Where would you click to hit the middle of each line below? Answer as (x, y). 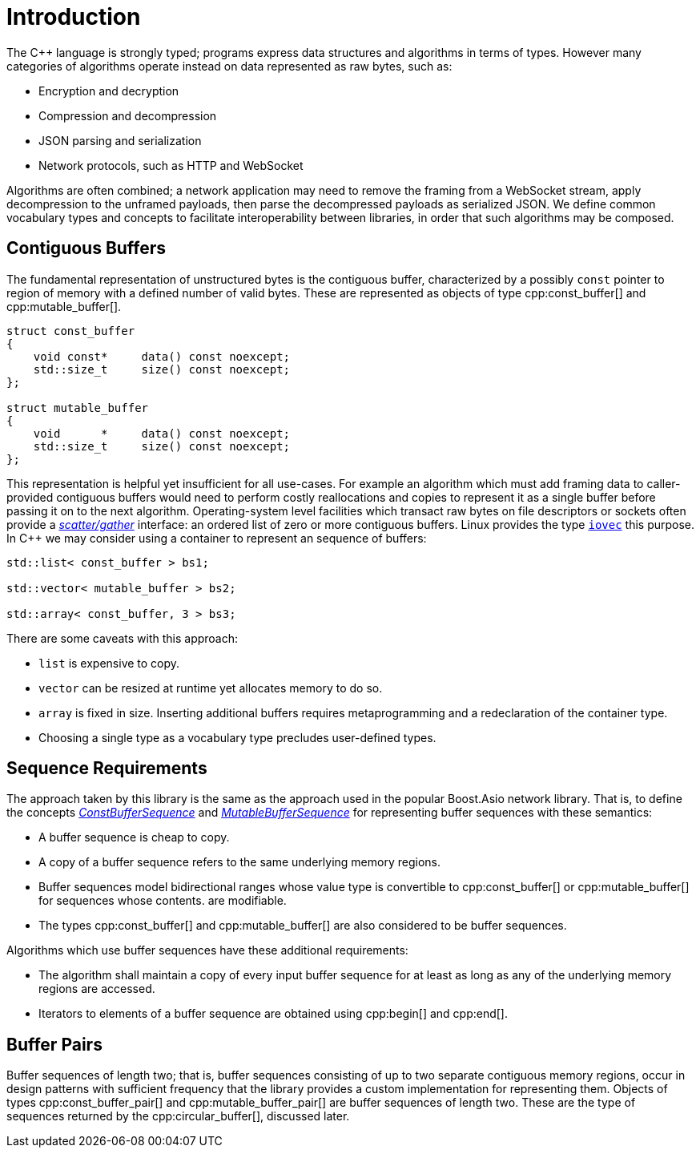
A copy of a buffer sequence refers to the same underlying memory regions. (239, 862)
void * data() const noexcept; (162, 433)
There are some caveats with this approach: (123, 638)
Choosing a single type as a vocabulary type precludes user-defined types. (237, 737)
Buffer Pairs (54, 1044)
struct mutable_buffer (78, 408)
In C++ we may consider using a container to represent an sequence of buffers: (217, 538)
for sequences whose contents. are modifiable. (163, 901)
